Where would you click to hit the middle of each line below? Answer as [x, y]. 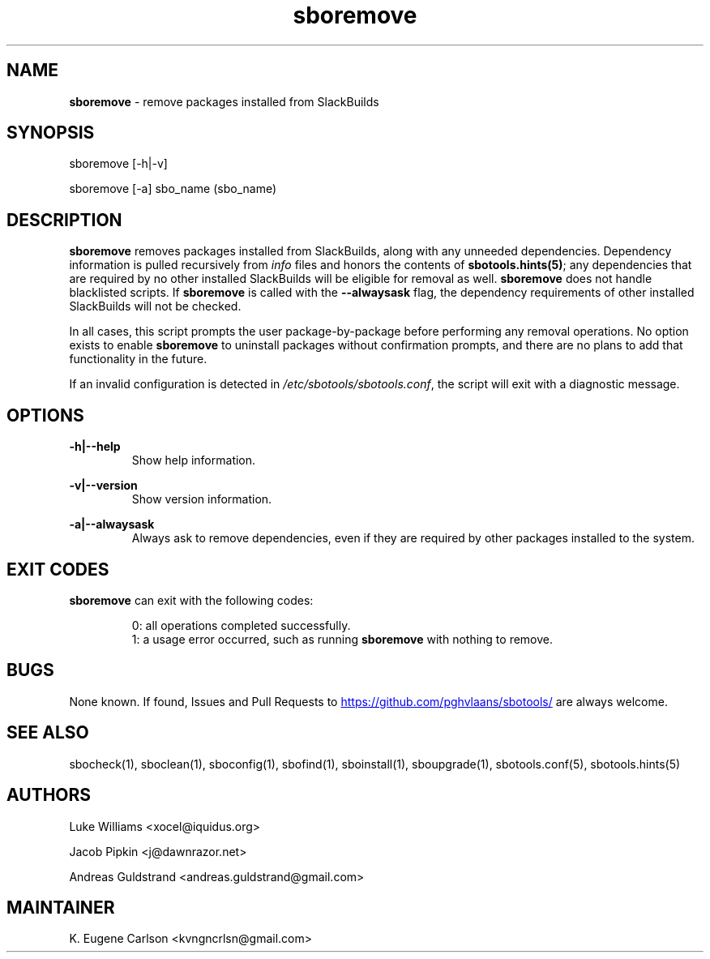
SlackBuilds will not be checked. [155, 306]
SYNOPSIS [51, 133]
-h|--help [95, 447]
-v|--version [103, 486]
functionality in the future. [138, 359]
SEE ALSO [48, 733]
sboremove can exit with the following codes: [191, 600]
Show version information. [202, 499]
